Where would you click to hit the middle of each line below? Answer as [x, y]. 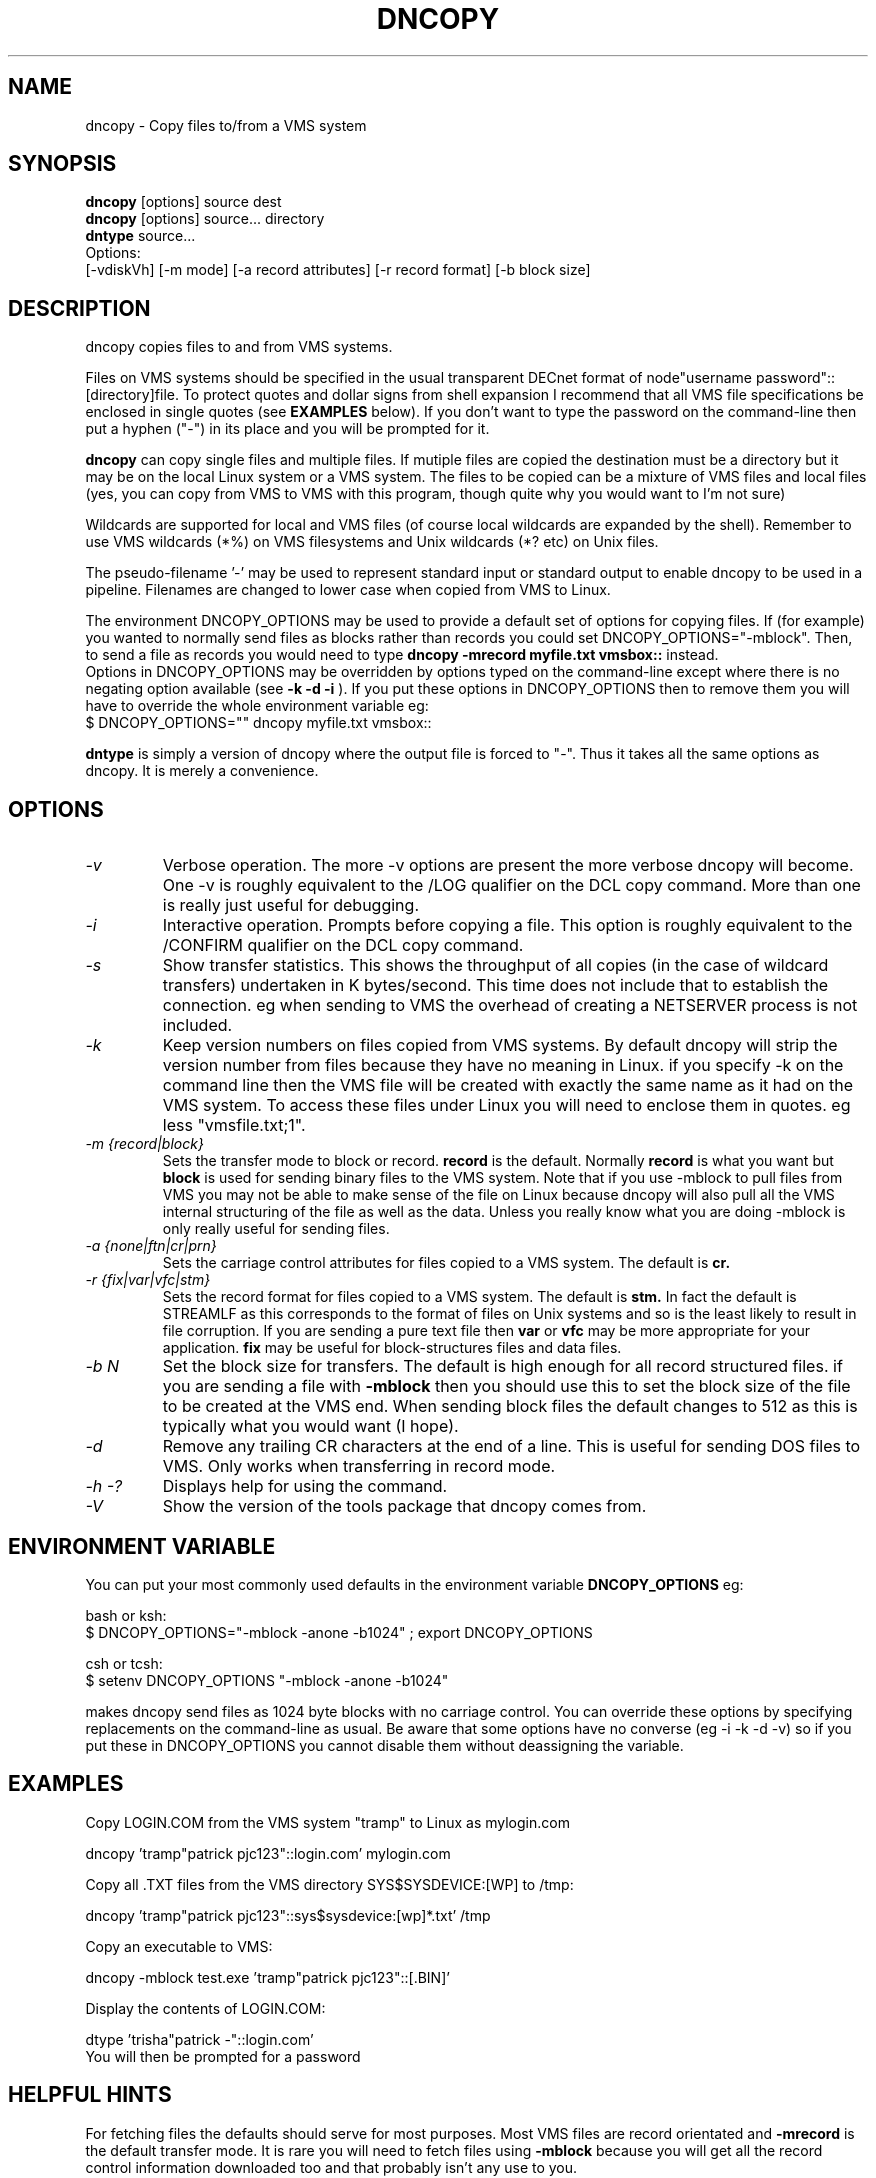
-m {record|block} [144, 1144]
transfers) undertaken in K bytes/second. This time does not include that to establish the [495, 985]
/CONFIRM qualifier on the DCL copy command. [343, 945]
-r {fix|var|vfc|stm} [148, 1280]
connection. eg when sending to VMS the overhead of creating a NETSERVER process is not [510, 1005]
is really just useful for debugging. [290, 905]
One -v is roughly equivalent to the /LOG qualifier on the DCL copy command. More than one [511, 885]
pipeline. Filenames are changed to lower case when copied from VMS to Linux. [348, 590]
